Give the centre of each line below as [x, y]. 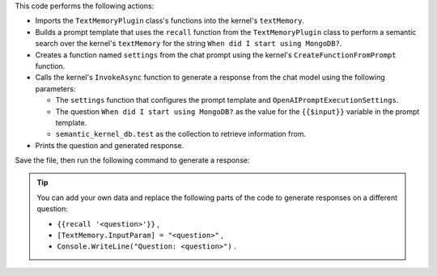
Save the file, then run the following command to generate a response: [132, 160]
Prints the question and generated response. [110, 145]
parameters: [55, 88]
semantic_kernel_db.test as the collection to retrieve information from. [181, 134]
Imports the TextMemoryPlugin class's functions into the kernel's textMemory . [170, 21]
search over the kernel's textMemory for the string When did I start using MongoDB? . [189, 44]
